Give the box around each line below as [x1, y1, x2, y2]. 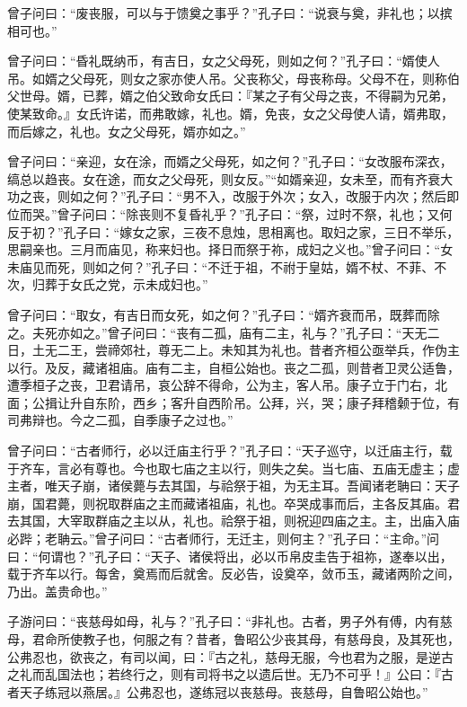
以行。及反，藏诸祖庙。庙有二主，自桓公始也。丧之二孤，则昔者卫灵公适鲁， [7, 358, 460, 376]
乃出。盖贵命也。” [7, 581, 108, 600]
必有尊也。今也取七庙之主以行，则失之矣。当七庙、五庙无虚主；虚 [69, 458, 460, 477]
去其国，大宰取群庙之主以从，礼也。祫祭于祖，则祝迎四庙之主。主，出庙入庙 [7, 511, 460, 530]
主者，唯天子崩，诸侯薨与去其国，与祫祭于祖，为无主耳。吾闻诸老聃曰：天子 [7, 476, 460, 495]
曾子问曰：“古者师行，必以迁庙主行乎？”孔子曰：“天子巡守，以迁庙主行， [7, 441, 440, 460]
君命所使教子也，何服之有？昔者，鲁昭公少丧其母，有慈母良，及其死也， [31, 630, 460, 648]
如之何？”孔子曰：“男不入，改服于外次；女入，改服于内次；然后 [69, 187, 447, 206]
